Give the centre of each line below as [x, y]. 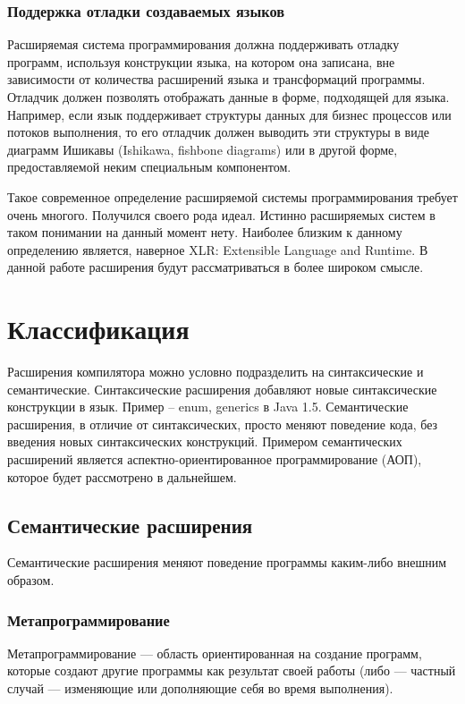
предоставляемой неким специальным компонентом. [149, 167]
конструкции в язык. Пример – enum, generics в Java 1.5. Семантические [208, 407]
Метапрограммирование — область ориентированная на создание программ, [215, 653]
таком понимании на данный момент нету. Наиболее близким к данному [205, 232]
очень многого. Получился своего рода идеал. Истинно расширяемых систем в [221, 214]
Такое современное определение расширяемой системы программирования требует [232, 196]
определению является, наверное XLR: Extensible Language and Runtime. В [218, 249]
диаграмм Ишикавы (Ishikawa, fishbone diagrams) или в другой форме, [203, 149]
